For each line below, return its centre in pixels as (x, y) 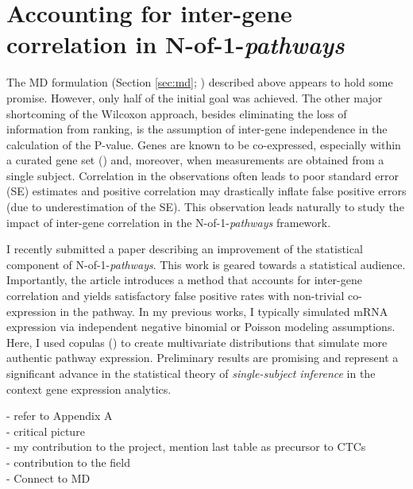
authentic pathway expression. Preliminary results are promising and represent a (203, 358)
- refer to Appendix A (60, 416)
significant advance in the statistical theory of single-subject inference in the (191, 373)
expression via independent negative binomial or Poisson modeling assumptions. (201, 327)
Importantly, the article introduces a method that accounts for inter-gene (184, 280)
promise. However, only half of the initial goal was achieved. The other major (195, 97)
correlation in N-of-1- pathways (176, 44)
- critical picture (46, 431)
